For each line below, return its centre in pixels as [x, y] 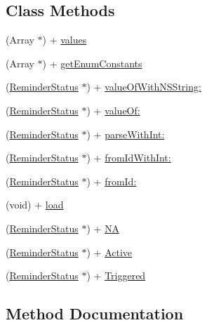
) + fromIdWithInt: [129, 158]
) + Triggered [116, 276]
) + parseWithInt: [126, 134]
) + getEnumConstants [92, 63]
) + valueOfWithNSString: [144, 87]
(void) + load [35, 205]
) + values [65, 40]
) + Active [109, 252]
